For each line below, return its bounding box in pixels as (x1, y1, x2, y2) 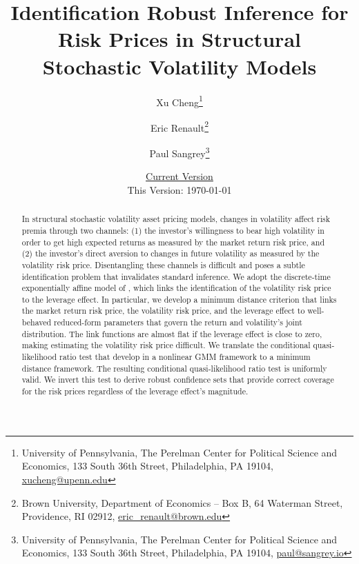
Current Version (146, 169, 213, 183)
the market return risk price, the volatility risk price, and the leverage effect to (21, 305, 305, 316)
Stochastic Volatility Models (42, 52, 317, 80)
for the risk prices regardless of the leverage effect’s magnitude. (21, 385, 249, 397)
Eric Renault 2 (150, 118, 209, 134)
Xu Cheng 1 (156, 92, 203, 109)
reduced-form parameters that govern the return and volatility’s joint (54, 316, 302, 328)
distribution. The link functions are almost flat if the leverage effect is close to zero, (21, 328, 322, 339)
